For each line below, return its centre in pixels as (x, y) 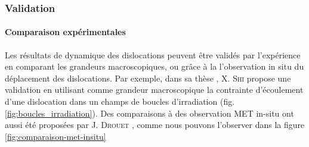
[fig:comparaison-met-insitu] (55, 136)
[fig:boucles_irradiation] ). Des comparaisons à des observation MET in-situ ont (149, 113)
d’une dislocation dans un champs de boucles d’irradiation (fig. (120, 101)
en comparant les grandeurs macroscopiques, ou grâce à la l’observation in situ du (154, 66)
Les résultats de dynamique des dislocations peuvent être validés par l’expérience (153, 54)
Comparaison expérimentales (65, 32)
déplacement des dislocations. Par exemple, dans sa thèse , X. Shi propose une (148, 78)
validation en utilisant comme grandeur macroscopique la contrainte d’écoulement (154, 90)
